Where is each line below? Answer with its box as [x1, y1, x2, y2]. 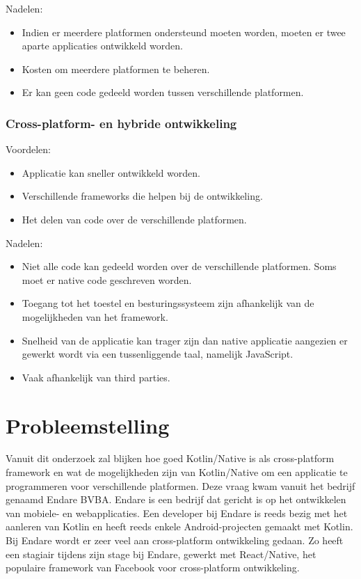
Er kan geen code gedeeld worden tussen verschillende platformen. [22, 85, 304, 100]
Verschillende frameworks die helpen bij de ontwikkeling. [22, 189, 263, 203]
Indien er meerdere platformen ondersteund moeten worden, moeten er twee [22, 24, 346, 39]
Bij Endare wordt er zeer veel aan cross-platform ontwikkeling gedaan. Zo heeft [6, 533, 344, 547]
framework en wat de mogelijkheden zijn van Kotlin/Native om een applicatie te [6, 465, 348, 479]
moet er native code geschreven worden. [22, 272, 192, 287]
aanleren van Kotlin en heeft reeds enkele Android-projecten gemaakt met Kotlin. [6, 519, 353, 534]
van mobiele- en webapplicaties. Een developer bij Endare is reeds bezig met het [6, 505, 348, 520]
